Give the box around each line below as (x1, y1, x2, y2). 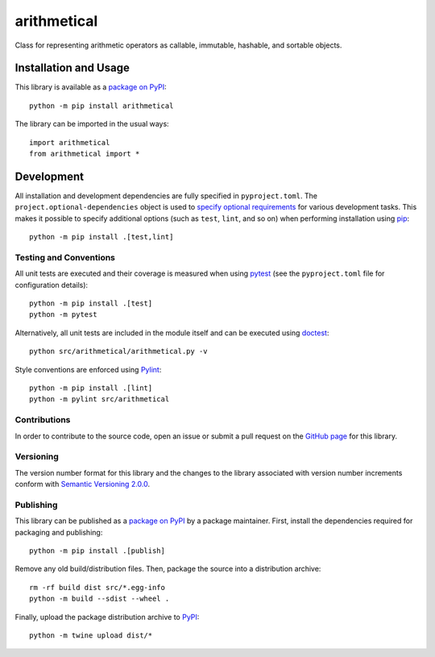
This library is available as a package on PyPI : (14, 82, 167, 92)
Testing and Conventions (14, 252, 116, 263)
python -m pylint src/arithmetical (29, 395, 170, 404)
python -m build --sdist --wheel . (29, 594, 170, 604)
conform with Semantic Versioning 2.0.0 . (14, 480, 151, 489)
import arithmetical (29, 138, 110, 147)
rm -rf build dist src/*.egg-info (29, 583, 165, 592)
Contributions (14, 414, 71, 426)
